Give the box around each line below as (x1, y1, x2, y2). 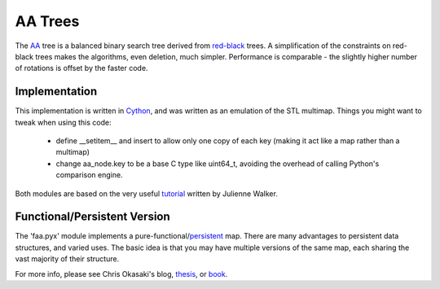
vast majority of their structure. (15, 254, 120, 264)
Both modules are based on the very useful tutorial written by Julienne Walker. (15, 188, 279, 199)
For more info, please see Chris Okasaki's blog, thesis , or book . (15, 269, 228, 278)
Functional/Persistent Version (15, 210, 170, 224)
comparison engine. (55, 170, 123, 180)
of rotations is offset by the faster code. (15, 63, 148, 73)
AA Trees (15, 12, 80, 30)
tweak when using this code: (15, 117, 112, 127)
